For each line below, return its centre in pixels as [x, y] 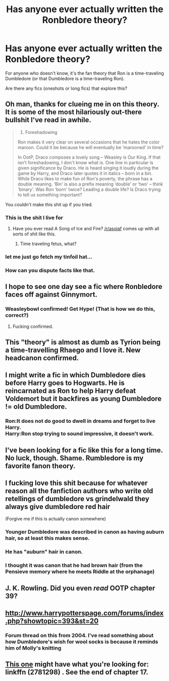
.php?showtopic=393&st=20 [52, 621]
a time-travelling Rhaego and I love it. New [73, 350]
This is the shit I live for [34, 217]
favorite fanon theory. [40, 466]
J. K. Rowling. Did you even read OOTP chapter [80, 588]
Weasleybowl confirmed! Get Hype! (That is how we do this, [80, 309]
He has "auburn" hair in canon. [44, 552]
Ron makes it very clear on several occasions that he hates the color [89, 142]
